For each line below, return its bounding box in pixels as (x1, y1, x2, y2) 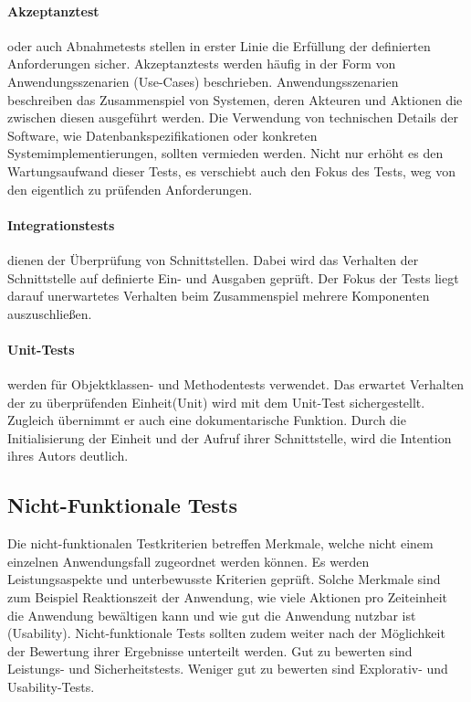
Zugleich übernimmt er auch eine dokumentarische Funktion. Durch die (7, 410, 406, 430)
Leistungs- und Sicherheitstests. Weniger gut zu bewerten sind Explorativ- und (7, 659, 448, 678)
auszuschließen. (7, 303, 92, 323)
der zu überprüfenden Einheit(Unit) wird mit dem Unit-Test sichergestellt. (7, 392, 425, 411)
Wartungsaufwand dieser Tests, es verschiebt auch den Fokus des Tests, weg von (7, 161, 456, 180)
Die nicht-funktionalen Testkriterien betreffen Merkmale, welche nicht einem (7, 534, 434, 553)
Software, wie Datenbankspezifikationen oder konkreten (7, 125, 318, 144)
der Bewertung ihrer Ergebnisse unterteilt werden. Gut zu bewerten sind (7, 641, 413, 660)
